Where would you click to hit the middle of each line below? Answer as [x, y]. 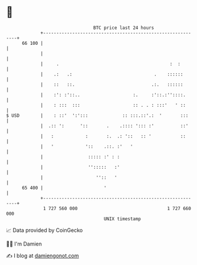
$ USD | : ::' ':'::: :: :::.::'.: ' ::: [97, 115]
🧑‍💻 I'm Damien [24, 244]
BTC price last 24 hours [124, 28]
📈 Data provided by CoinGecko [45, 230]
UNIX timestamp [122, 219]
